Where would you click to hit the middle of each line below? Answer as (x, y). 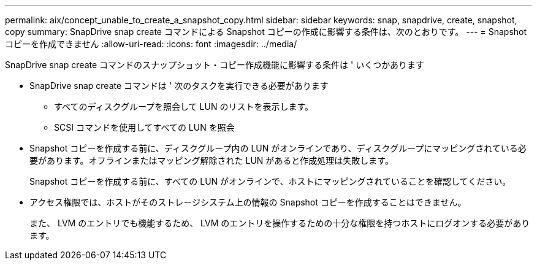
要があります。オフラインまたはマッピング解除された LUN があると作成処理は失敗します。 (211, 160)
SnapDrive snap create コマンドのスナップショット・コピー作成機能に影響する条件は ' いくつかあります (215, 65)
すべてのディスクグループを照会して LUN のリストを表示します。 (184, 106)
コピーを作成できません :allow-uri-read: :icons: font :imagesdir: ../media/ (151, 44)
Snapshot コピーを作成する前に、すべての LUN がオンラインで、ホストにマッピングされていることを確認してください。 (270, 181)
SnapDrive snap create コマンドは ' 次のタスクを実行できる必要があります (179, 86)
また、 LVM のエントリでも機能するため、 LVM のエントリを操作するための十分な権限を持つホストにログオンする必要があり (280, 223)
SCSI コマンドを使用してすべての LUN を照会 (144, 127)
